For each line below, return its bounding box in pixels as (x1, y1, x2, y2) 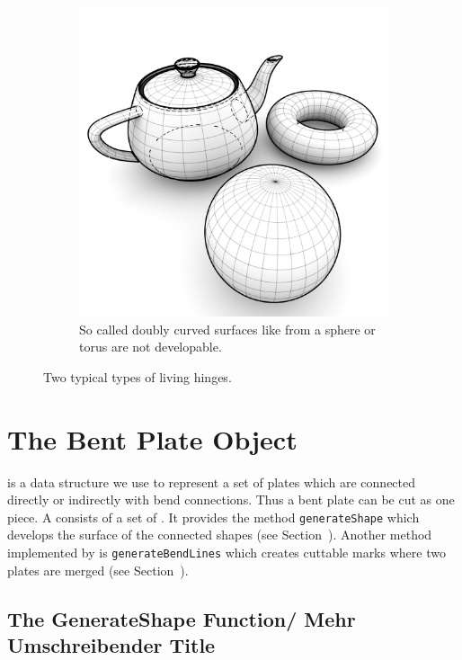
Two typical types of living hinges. (43, 367, 232, 386)
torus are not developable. (79, 337, 222, 356)
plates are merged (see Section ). (7, 560, 189, 579)
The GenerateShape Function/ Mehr (7, 604, 356, 632)
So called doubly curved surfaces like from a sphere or (79, 319, 376, 338)
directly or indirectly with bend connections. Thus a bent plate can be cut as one (7, 490, 455, 509)
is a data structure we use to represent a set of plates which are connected (7, 472, 416, 491)
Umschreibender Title (7, 630, 216, 658)
